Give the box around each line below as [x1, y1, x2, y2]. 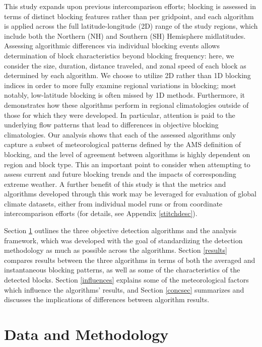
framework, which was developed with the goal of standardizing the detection [4, 235, 243, 245]
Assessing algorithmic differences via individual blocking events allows [4, 40, 220, 51]
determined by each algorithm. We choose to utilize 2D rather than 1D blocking [4, 70, 251, 81]
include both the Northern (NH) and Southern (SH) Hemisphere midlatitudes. [4, 30, 246, 41]
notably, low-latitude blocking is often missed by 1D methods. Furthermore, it [4, 90, 245, 100]
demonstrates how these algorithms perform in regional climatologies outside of [4, 99, 249, 110]
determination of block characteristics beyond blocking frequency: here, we [4, 50, 234, 60]
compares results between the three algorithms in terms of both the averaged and [4, 254, 255, 265]
